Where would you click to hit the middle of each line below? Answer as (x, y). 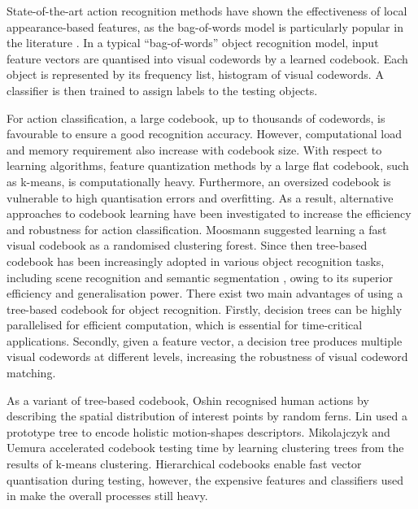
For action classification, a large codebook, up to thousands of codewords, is (196, 117)
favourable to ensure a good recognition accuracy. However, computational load (205, 134)
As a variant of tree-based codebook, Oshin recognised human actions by (188, 400)
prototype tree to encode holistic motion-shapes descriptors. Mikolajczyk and (198, 431)
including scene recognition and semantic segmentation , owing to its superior (200, 277)
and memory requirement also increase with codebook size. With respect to (194, 149)
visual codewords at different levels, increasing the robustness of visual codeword (207, 357)
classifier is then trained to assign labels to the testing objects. (162, 90)
